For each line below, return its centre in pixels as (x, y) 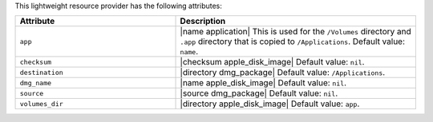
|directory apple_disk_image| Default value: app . (270, 104)
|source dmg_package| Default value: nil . (259, 93)
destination (41, 72)
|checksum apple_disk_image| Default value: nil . (272, 62)
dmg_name (36, 83)
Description (203, 22)
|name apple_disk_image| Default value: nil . (263, 83)
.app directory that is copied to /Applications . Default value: (292, 41)
